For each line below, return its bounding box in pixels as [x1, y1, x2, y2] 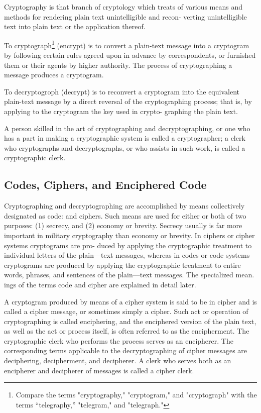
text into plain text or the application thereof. [4, 21, 146, 32]
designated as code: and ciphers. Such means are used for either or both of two [4, 210, 246, 221]
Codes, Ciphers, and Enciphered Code [4, 177, 207, 192]
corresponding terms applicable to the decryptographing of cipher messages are [4, 345, 247, 356]
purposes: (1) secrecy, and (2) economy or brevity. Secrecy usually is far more [4, 220, 242, 231]
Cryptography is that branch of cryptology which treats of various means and [4, 2, 243, 12]
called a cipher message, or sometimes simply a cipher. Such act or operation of [4, 306, 248, 317]
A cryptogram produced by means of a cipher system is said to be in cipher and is [4, 296, 257, 306]
